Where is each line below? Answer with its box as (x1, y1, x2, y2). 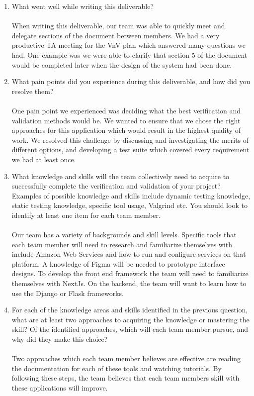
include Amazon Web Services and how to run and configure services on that (11, 249, 246, 259)
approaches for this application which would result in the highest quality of (11, 125, 241, 135)
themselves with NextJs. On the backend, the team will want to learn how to (11, 278, 247, 289)
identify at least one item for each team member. (11, 209, 161, 220)
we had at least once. (11, 154, 76, 164)
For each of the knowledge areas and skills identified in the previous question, (11, 304, 248, 315)
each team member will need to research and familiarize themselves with (11, 239, 233, 249)
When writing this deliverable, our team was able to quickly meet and (11, 20, 225, 31)
